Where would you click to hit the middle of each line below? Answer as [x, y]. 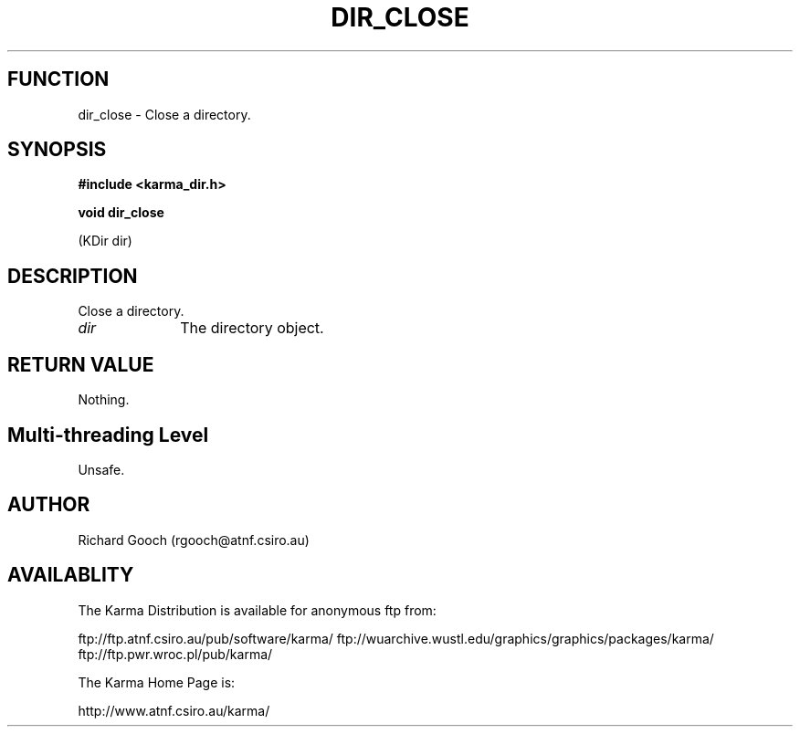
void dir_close [121, 213]
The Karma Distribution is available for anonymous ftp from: [257, 610]
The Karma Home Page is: [157, 682]
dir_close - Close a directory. [164, 114]
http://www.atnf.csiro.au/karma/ [174, 710]
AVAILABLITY [71, 575]
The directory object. [252, 328]
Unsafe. [101, 469]
